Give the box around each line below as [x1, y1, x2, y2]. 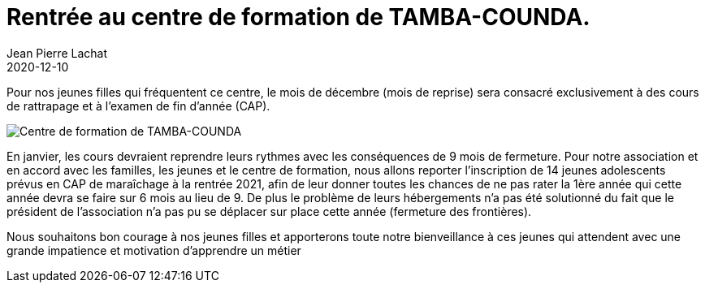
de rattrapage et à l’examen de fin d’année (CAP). [6, 98, 270, 113]
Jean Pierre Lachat [6, 45, 107, 60]
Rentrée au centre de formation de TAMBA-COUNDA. [6, 3, 590, 31]
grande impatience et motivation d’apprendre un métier [6, 243, 301, 257]
